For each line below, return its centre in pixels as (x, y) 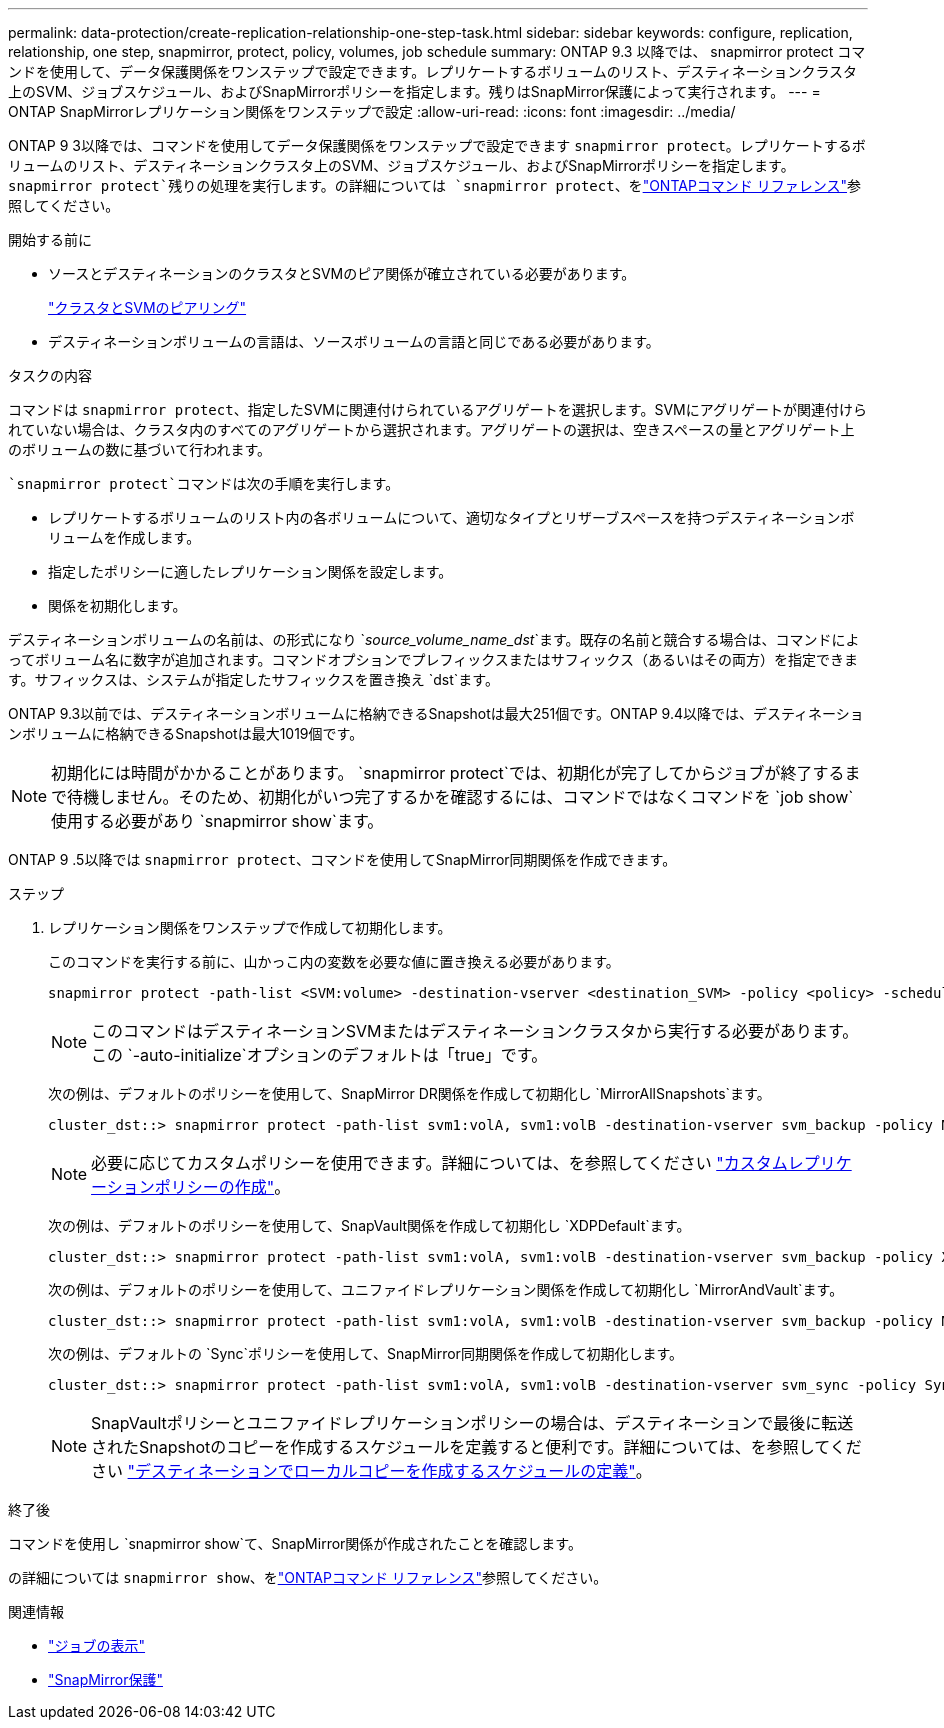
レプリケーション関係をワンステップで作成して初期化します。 (250, 927)
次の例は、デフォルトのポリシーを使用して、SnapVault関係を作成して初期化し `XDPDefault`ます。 (369, 1225)
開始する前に (50, 239)
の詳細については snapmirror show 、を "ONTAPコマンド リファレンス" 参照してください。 (308, 1577)
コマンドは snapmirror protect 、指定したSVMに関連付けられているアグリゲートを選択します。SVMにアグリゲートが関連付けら (438, 409)
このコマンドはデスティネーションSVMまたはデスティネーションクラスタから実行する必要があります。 (475, 1031)
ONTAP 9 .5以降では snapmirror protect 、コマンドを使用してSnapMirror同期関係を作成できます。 (342, 859)
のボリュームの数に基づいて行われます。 (140, 449)
